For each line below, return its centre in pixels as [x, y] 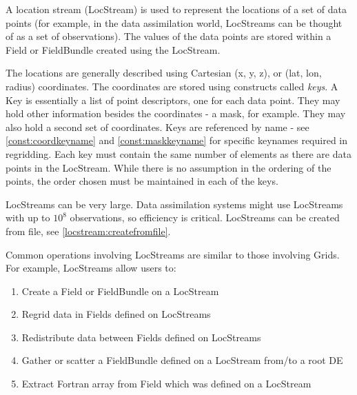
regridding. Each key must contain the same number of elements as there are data [178, 153]
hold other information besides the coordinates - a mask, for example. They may [176, 113]
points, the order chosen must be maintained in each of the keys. [142, 181]
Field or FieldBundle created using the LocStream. [113, 49]
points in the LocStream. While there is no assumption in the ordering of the [169, 167]
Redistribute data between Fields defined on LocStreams [141, 337]
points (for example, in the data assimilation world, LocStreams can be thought [174, 22]
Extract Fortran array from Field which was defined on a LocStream [166, 384]
